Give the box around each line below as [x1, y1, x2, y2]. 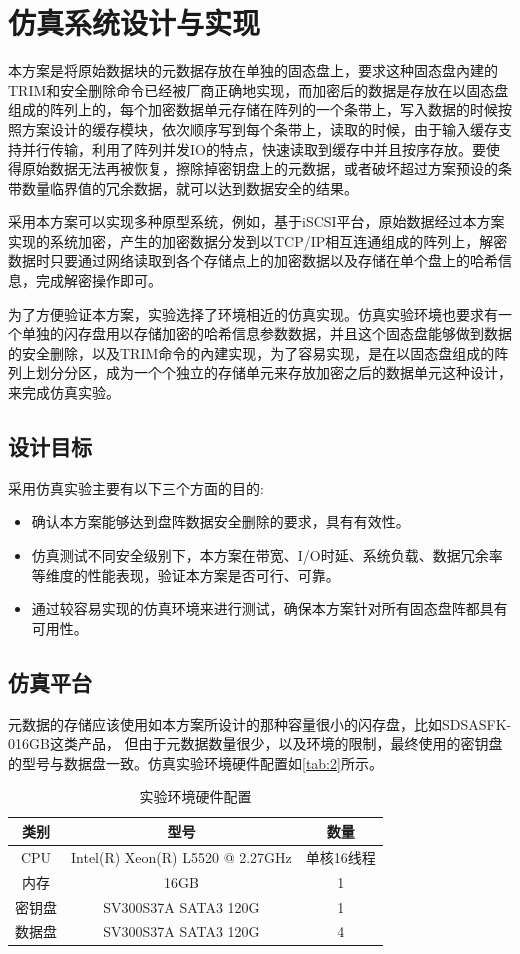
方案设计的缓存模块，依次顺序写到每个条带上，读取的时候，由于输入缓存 [21, 118, 498, 139]
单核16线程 [305, 846, 376, 867]
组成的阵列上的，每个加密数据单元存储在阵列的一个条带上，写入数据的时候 [8, 99, 498, 120]
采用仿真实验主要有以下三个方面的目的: [8, 477, 264, 498]
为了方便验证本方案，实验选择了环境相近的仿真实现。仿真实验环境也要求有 [8, 303, 498, 324]
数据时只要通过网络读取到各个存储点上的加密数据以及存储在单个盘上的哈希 [8, 250, 498, 271]
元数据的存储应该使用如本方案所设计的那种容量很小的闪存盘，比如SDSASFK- [8, 713, 512, 734]
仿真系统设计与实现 [8, 2, 261, 43]
